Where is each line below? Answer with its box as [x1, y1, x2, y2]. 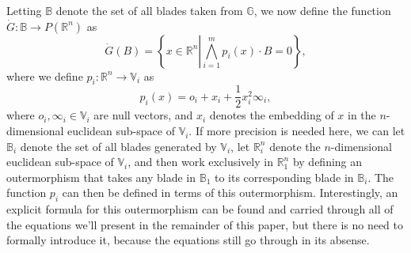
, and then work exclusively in [127, 153, 273, 170]
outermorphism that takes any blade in [6, 168, 196, 185]
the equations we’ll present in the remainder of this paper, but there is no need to [6, 216, 404, 232]
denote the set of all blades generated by [20, 138, 217, 154]
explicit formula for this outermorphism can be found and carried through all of [6, 201, 394, 217]
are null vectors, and [93, 107, 193, 123]
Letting [6, 2, 42, 18]
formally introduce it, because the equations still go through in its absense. [6, 232, 370, 248]
